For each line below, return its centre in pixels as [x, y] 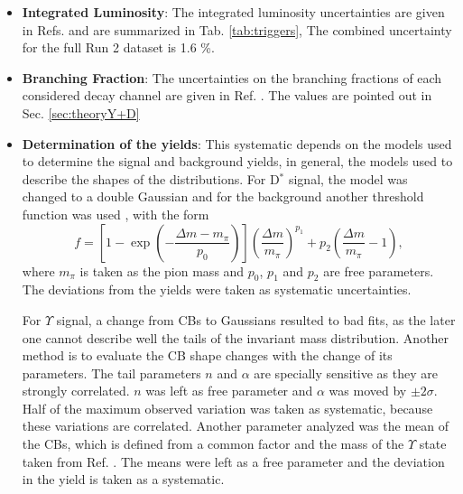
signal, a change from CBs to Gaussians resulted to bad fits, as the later [256, 319]
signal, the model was [348, 178]
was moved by [368, 391]
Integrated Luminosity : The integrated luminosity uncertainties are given [233, 12]
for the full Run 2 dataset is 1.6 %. [118, 47]
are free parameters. [379, 270]
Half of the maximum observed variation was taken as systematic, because [227, 408]
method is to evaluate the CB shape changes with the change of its [207, 355]
